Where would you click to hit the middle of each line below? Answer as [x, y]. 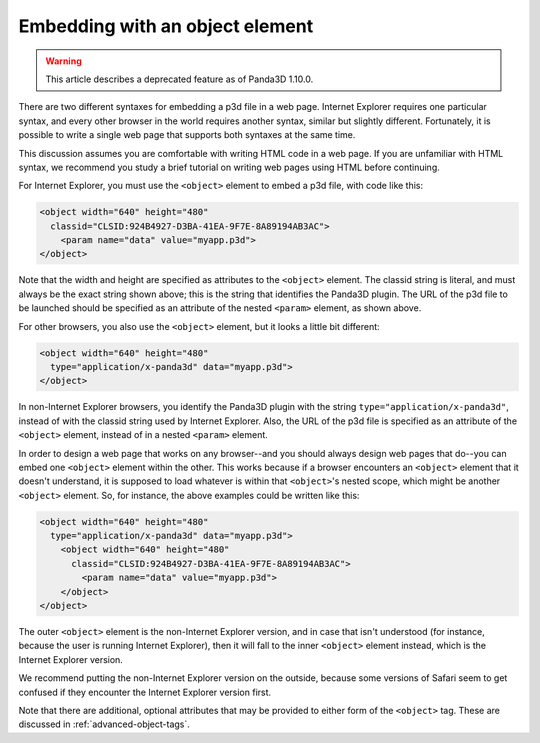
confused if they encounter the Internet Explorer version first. [145, 692]
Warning [63, 61]
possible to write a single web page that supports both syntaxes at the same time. [187, 135]
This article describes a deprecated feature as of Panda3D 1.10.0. [179, 79]
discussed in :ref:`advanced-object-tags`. [104, 724]
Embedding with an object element [166, 26]
